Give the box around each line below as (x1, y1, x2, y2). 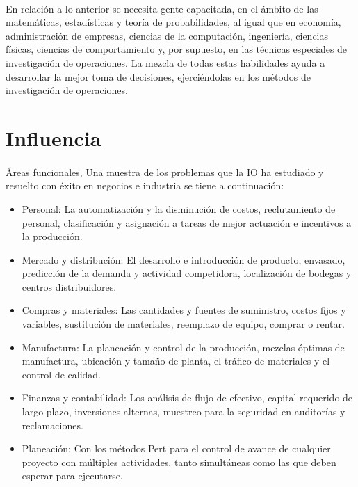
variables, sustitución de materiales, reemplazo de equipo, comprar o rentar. (22, 317, 345, 331)
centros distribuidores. (22, 279, 117, 294)
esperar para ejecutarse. (22, 468, 123, 483)
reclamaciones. (22, 417, 83, 432)
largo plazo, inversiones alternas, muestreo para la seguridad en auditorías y (22, 404, 345, 419)
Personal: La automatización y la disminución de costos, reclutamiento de (22, 201, 336, 216)
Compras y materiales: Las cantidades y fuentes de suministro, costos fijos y (22, 303, 346, 317)
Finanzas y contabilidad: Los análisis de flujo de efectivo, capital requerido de (22, 390, 353, 405)
